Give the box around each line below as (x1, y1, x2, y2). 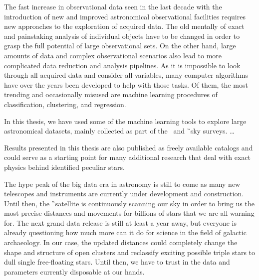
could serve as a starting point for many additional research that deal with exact (4, 152, 251, 162)
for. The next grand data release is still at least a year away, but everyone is (4, 217, 237, 228)
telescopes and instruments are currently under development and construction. (4, 188, 244, 199)
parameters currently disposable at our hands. (4, 266, 145, 277)
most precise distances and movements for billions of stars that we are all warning (4, 208, 255, 218)
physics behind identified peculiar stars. (4, 161, 125, 172)
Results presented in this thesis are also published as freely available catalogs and (4, 142, 253, 152)
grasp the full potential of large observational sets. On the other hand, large (4, 40, 236, 51)
